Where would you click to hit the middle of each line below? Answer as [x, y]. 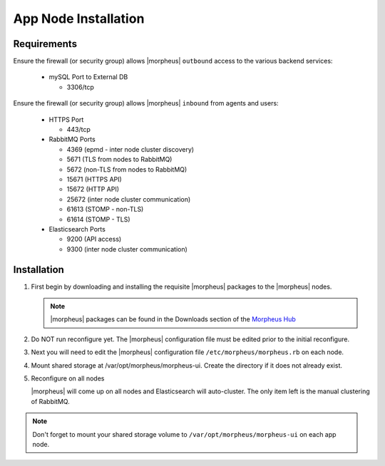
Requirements [45, 44]
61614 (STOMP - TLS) [99, 219]
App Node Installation [79, 19]
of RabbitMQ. [51, 401]
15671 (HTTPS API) [94, 179]
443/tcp [78, 130]
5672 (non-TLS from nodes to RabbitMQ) [127, 169]
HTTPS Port [66, 119]
